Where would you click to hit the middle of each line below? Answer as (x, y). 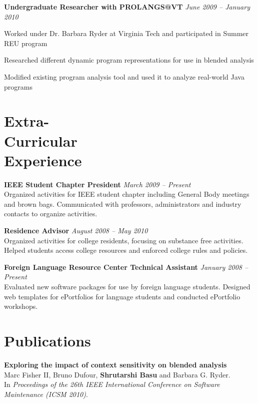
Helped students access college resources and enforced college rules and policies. (126, 250)
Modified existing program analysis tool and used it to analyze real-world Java (124, 76)
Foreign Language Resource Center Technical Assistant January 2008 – (126, 267)
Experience (43, 160)
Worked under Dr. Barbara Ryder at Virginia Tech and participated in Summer (126, 33)
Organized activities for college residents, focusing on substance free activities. (124, 240)
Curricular (41, 140)
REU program (26, 43)
